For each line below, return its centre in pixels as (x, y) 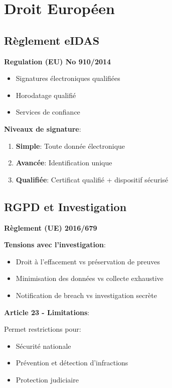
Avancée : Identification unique (64, 163)
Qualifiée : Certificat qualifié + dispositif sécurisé (92, 179)
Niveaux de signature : (43, 128)
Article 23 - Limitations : (47, 312)
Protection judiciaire (47, 379)
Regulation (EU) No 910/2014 (58, 61)
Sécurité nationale (43, 346)
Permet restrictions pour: (43, 329)
